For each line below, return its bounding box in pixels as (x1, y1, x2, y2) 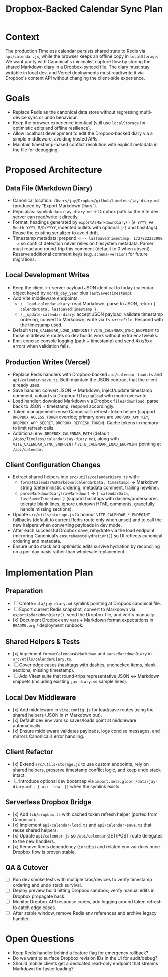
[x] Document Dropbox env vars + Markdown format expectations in (12, 617, 154, 623)
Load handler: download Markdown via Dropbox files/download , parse (12, 398, 159, 404)
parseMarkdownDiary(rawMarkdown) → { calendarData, (20, 490, 130, 496)
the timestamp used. (20, 322, 63, 328)
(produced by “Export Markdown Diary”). (12, 202, 98, 209)
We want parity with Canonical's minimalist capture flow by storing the (5, 58, 151, 64)
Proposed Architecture (5, 164, 102, 176)
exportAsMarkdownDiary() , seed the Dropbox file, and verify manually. (12, 612, 155, 618)
